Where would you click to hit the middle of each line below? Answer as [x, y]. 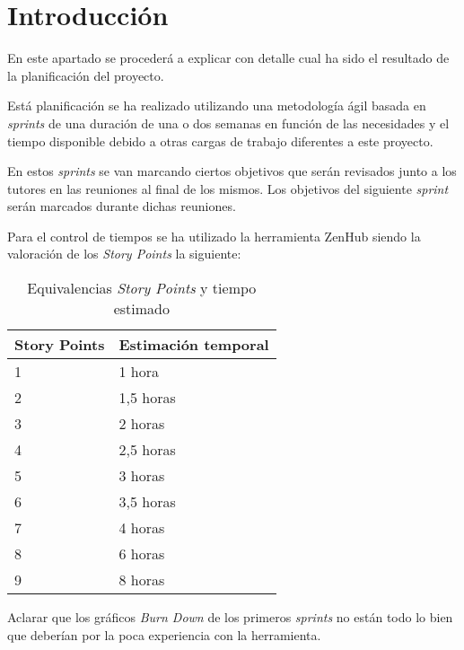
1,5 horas [147, 398]
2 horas [142, 424]
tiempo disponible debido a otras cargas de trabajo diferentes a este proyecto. [220, 141]
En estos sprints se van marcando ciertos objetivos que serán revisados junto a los [232, 171]
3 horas [142, 476]
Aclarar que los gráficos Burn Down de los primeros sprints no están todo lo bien [230, 617]
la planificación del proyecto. [86, 75]
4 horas [142, 528]
